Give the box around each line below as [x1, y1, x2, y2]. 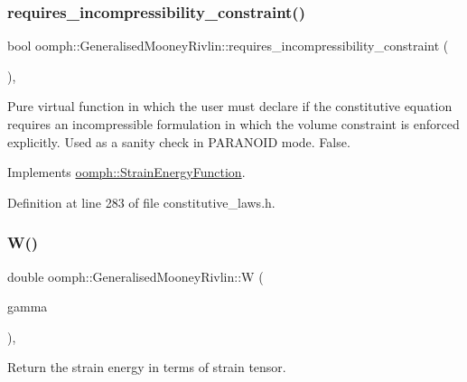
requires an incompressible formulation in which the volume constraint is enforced [7, 115, 460, 133]
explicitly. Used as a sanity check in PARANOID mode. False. [7, 132, 350, 151]
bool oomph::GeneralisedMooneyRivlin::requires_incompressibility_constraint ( [7, 36, 449, 55]
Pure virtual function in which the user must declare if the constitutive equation [7, 97, 453, 116]
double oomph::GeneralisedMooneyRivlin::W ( [7, 266, 264, 285]
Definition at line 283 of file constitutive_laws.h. [7, 192, 276, 211]
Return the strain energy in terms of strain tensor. [7, 358, 286, 377]
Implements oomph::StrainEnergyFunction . [7, 163, 246, 182]
